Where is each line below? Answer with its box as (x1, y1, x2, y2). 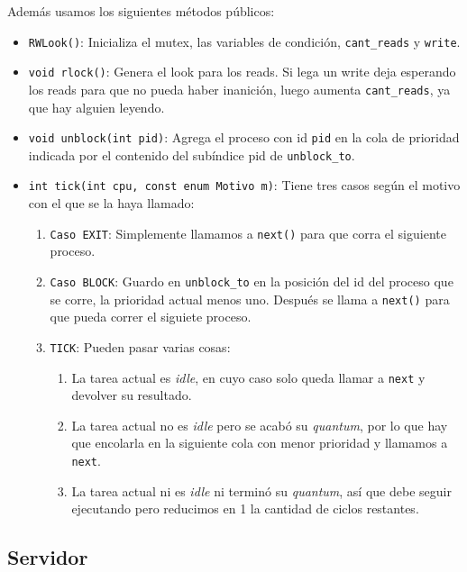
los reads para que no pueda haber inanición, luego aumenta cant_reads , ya (28, 79, 451, 98)
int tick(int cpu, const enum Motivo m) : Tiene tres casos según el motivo (28, 176, 461, 195)
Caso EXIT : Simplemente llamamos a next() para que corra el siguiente (50, 223, 446, 242)
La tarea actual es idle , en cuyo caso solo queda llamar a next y (71, 368, 426, 386)
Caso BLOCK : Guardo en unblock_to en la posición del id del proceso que (50, 271, 453, 290)
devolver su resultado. (71, 386, 192, 404)
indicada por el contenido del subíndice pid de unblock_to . (28, 145, 355, 164)
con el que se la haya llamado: (28, 194, 195, 213)
